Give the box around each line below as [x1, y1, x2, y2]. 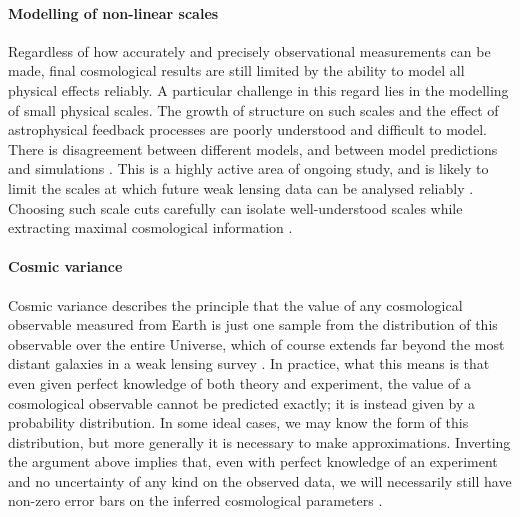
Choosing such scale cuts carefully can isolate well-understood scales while [8, 197, 463, 218]
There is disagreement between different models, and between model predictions [8, 138, 498, 159]
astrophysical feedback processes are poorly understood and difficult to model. [8, 119, 488, 140]
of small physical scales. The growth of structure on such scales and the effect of [8, 99, 499, 120]
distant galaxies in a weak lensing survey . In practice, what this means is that [8, 353, 490, 374]
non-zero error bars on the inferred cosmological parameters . [8, 490, 383, 511]
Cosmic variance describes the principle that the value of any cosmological [8, 294, 463, 315]
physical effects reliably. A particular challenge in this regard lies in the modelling [8, 79, 509, 100]
